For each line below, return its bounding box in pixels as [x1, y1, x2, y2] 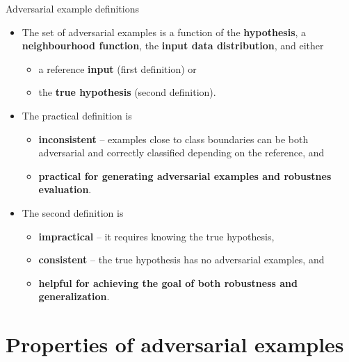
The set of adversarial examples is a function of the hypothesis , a [22, 24, 307, 39]
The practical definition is [22, 108, 132, 122]
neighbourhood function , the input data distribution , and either [22, 38, 324, 53]
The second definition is [22, 205, 124, 220]
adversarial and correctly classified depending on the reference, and [38, 145, 325, 160]
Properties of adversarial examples [6, 330, 344, 359]
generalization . [38, 289, 110, 304]
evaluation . [38, 182, 92, 197]
